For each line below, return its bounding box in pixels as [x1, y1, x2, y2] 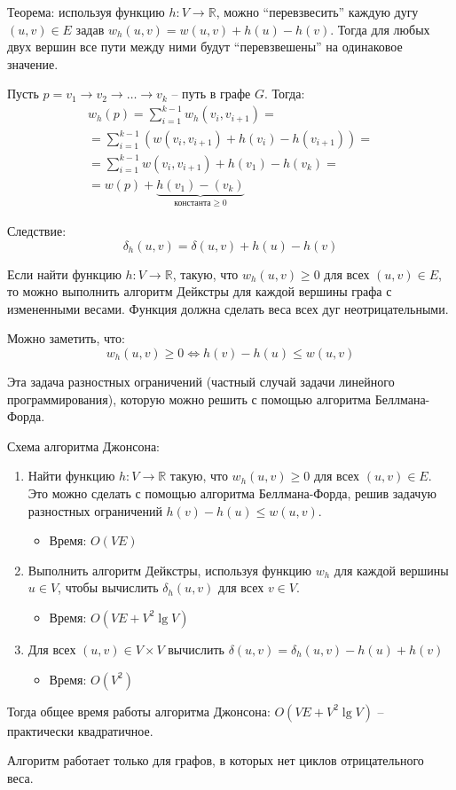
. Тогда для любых [330, 20, 430, 38]
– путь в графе [171, 84, 251, 103]
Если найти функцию [7, 264, 122, 283]
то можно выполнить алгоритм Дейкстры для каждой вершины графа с [7, 282, 392, 301]
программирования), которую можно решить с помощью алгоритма [7, 389, 372, 408]
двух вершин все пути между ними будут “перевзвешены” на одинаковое [7, 37, 403, 56]
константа [174, 199, 211, 208]
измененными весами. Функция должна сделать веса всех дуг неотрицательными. [7, 299, 449, 317]
